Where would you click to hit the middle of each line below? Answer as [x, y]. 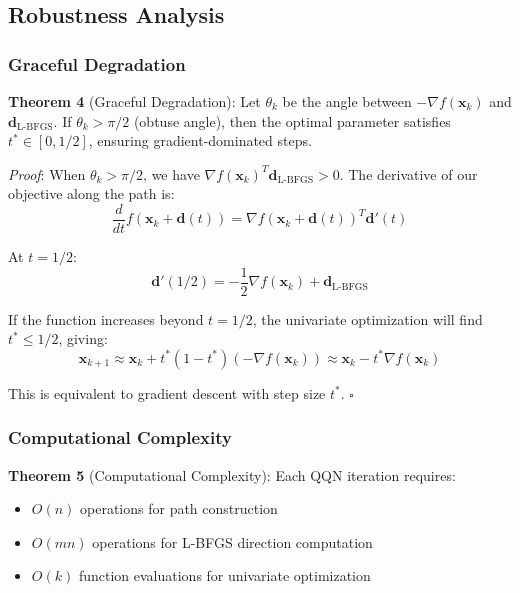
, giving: [83, 338]
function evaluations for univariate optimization [224, 575]
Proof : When [47, 173]
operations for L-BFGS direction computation [232, 541]
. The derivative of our [408, 173]
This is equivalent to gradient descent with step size [167, 392]
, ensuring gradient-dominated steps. [200, 140]
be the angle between [347, 101]
